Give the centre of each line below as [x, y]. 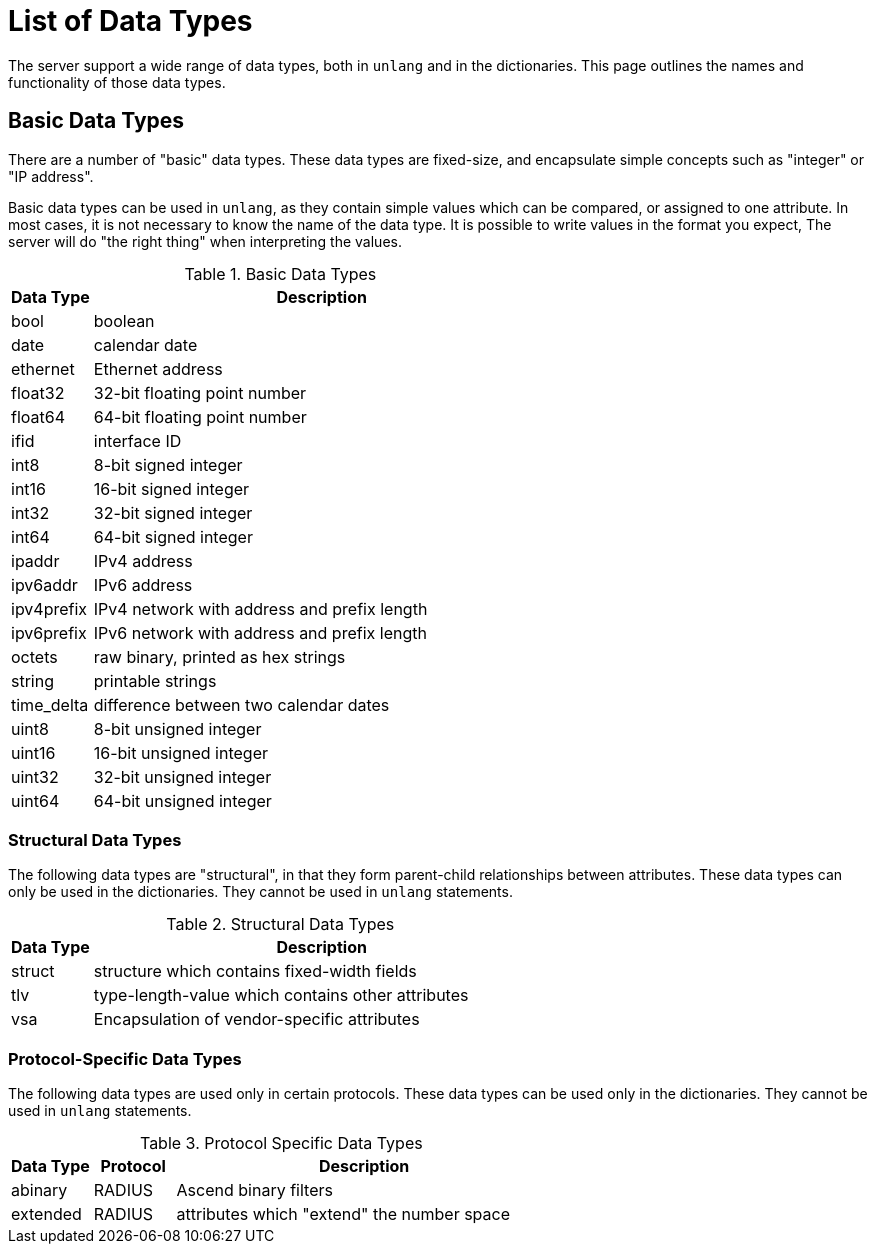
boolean [124, 320]
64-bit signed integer [173, 536]
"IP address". [51, 176]
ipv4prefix [49, 608]
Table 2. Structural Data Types [280, 924]
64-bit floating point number [200, 416]
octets [34, 656]
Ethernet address [158, 368]
